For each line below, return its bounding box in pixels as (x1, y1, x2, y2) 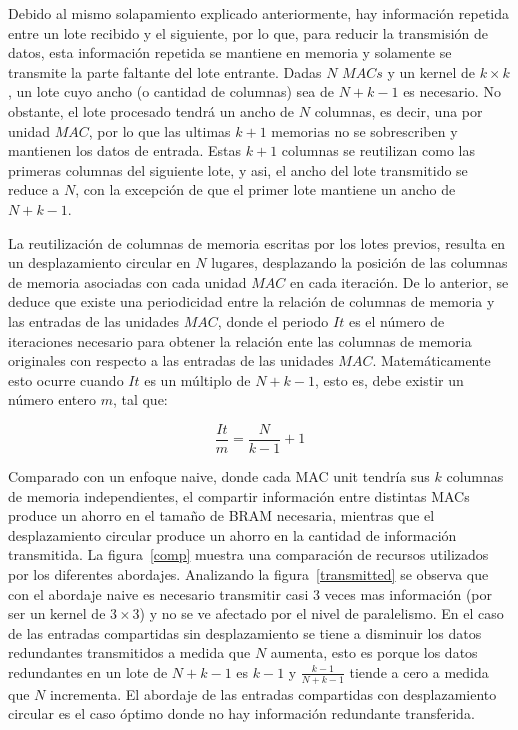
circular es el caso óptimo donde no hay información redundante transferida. (8, 703, 475, 724)
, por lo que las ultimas (88, 120, 231, 141)
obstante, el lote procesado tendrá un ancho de (8, 100, 295, 121)
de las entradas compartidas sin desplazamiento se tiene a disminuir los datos (8, 622, 482, 643)
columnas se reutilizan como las (281, 140, 475, 161)
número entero (8, 389, 96, 410)
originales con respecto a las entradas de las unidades (8, 350, 334, 371)
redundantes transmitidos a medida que (8, 642, 251, 663)
